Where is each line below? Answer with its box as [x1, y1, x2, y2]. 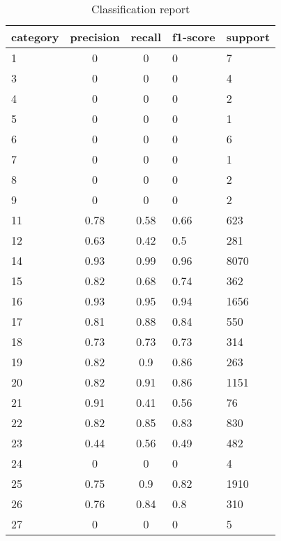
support [226, 29, 271, 45]
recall [130, 29, 162, 45]
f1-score [172, 29, 215, 45]
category [11, 29, 59, 45]
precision [70, 29, 120, 45]
